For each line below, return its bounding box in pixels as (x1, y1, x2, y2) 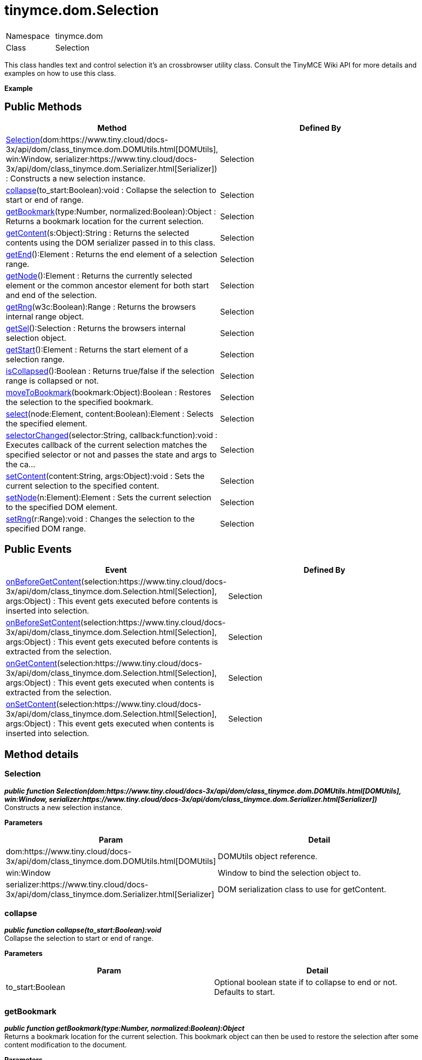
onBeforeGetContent (6, 577, 82, 587)
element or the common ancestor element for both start (6, 280, 209, 290)
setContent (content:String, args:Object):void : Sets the (6, 471, 205, 481)
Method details (4, 748, 79, 760)
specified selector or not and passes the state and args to (6, 449, 217, 459)
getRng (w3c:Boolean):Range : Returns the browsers (6, 301, 196, 312)
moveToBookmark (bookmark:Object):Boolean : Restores (6, 387, 211, 397)
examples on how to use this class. (4, 69, 116, 77)
